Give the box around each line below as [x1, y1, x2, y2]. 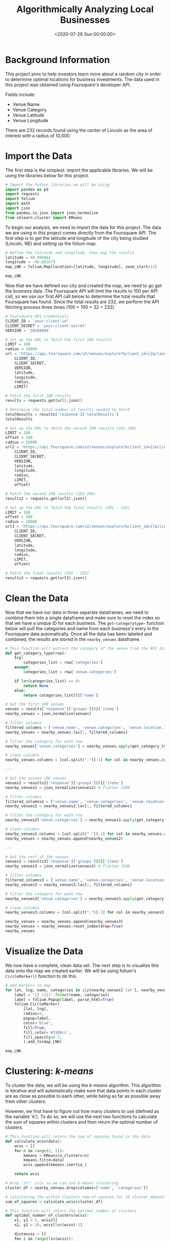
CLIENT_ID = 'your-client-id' [5, 318, 69, 323]
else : [14, 688, 26, 693]
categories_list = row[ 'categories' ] [23, 660, 103, 665]
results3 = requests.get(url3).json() [5, 575, 87, 581]
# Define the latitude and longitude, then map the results [5, 250, 135, 255]
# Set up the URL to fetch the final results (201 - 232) [5, 505, 130, 510]
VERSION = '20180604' [5, 328, 51, 333]
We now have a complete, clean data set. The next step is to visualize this [5, 962, 159, 968]
